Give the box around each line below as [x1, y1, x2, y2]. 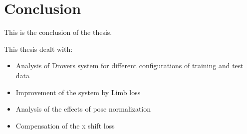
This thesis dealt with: [4, 43, 73, 54]
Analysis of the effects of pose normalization [15, 104, 151, 114]
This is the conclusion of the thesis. [4, 27, 112, 37]
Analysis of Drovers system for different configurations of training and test [15, 60, 244, 71]
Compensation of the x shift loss [15, 120, 115, 131]
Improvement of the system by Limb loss [15, 87, 141, 97]
